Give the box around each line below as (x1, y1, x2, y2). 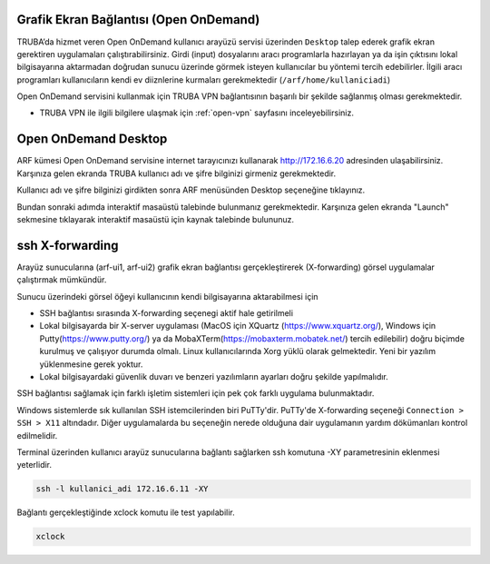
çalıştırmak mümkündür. (16, 274, 107, 285)
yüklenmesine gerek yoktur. (39, 359, 143, 370)
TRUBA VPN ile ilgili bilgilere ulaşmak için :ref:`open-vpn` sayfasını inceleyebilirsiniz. (39, 107, 354, 118)
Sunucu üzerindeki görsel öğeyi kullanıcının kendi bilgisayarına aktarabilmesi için (16, 291, 318, 302)
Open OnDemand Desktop (16, 132, 168, 147)
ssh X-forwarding (16, 237, 119, 253)
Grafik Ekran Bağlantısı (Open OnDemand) (16, 12, 260, 27)
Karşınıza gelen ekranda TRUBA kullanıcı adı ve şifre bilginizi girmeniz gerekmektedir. (16, 168, 337, 179)
